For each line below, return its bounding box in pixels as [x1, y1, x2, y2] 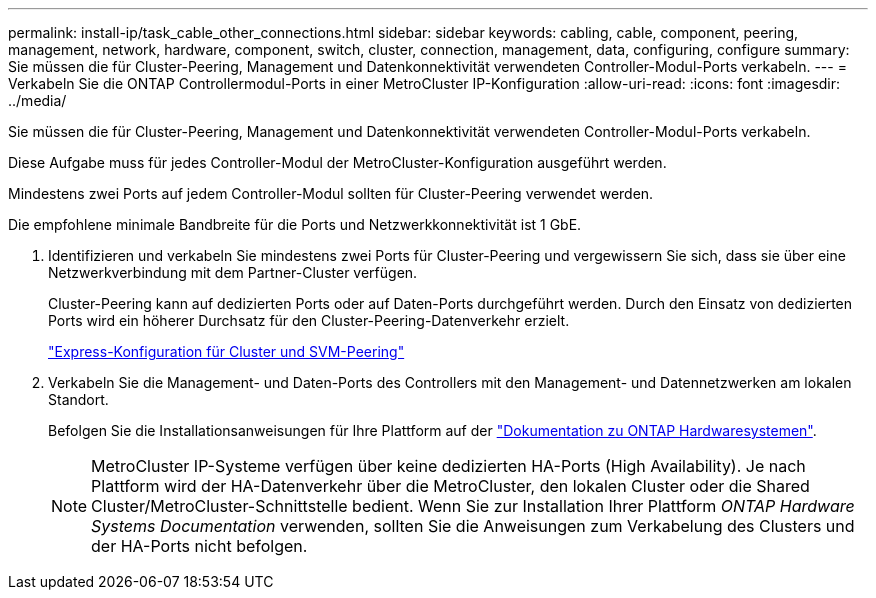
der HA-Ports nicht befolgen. [91, 536, 308, 556]
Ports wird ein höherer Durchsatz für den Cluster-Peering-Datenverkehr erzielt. [48, 312, 570, 329]
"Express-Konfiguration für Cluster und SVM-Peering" [48, 343, 405, 360]
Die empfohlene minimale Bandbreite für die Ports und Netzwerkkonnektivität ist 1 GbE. [8, 216, 582, 233]
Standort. [48, 391, 109, 408]
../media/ [8, 92, 67, 109]
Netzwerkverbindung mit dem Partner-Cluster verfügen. [48, 264, 418, 281]
